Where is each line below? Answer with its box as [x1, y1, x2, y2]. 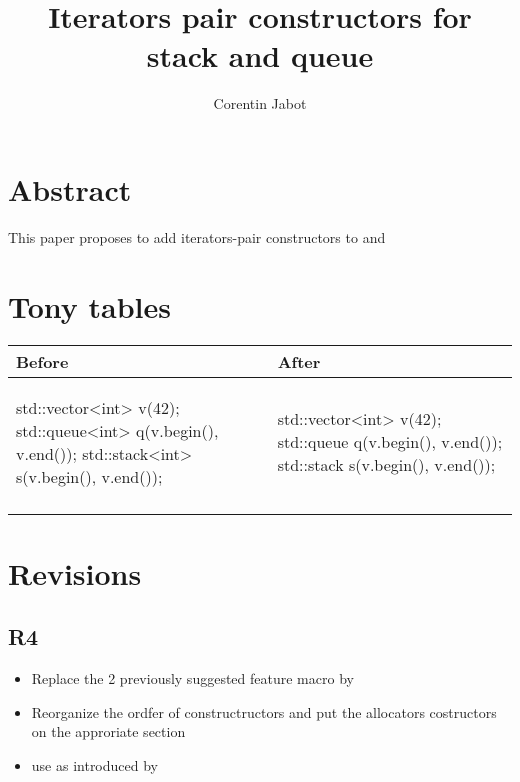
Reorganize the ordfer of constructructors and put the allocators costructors [31, 701, 497, 722]
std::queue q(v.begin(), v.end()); [277, 430, 503, 454]
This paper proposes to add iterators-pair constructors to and [8, 226, 386, 247]
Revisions [8, 552, 142, 593]
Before [16, 349, 69, 373]
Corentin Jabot [213, 93, 307, 114]
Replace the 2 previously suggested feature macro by [31, 668, 354, 689]
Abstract [8, 168, 132, 209]
